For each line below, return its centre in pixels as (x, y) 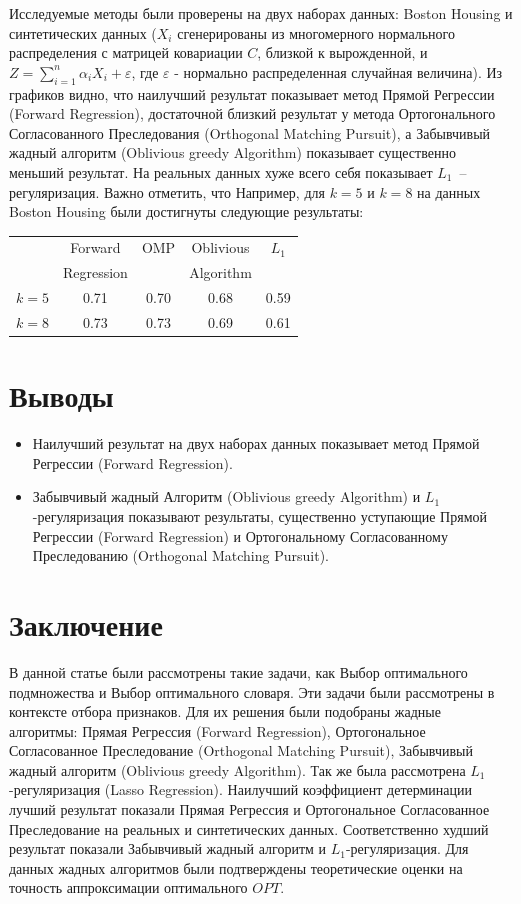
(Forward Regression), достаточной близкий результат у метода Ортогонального (252, 113)
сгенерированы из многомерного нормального (316, 32)
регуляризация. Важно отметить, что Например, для (167, 191)
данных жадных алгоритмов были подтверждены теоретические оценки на (236, 867)
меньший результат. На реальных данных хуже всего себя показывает (221, 171)
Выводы (61, 395)
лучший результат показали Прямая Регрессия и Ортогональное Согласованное (249, 809)
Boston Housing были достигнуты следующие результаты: (186, 211)
